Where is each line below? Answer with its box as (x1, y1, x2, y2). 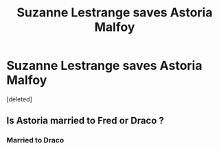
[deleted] (6, 95, 32, 103)
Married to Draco (6, 136, 65, 145)
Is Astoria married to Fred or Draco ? (6, 115, 164, 127)
